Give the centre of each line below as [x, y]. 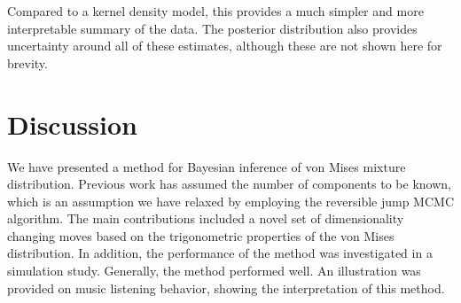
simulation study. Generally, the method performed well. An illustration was [214, 271]
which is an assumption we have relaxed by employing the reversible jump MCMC [231, 201]
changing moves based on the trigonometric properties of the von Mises [201, 235]
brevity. [27, 62]
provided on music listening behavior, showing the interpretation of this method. [226, 287]
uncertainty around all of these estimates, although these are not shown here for [225, 46]
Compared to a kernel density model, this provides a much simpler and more [215, 11]
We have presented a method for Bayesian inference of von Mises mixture [207, 166]
